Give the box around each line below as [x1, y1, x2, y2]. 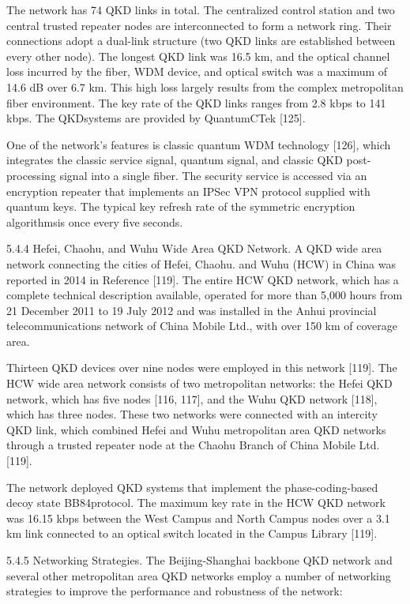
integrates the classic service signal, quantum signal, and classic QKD [6, 152, 343, 168]
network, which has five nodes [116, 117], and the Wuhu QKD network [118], [6, 390, 378, 407]
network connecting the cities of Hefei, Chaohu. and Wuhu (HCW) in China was [6, 255, 396, 272]
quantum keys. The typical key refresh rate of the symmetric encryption [6, 198, 355, 215]
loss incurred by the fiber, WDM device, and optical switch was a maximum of [6, 63, 388, 80]
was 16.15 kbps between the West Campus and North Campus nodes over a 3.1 [6, 509, 390, 526]
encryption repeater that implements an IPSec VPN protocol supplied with [6, 182, 371, 199]
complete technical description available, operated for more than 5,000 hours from [6, 287, 403, 303]
